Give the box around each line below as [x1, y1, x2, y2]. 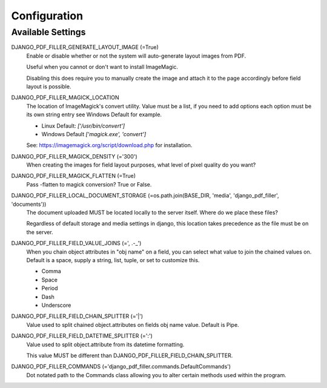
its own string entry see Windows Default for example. [26, 111, 162, 118]
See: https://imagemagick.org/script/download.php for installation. [26, 142, 193, 149]
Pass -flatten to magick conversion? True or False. [26, 180, 152, 188]
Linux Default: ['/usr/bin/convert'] [41, 122, 125, 130]
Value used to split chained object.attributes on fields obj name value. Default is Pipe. [26, 321, 239, 328]
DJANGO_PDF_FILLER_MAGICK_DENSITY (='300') [11, 153, 137, 160]
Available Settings [11, 27, 86, 38]
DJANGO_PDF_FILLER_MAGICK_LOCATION [11, 94, 119, 101]
